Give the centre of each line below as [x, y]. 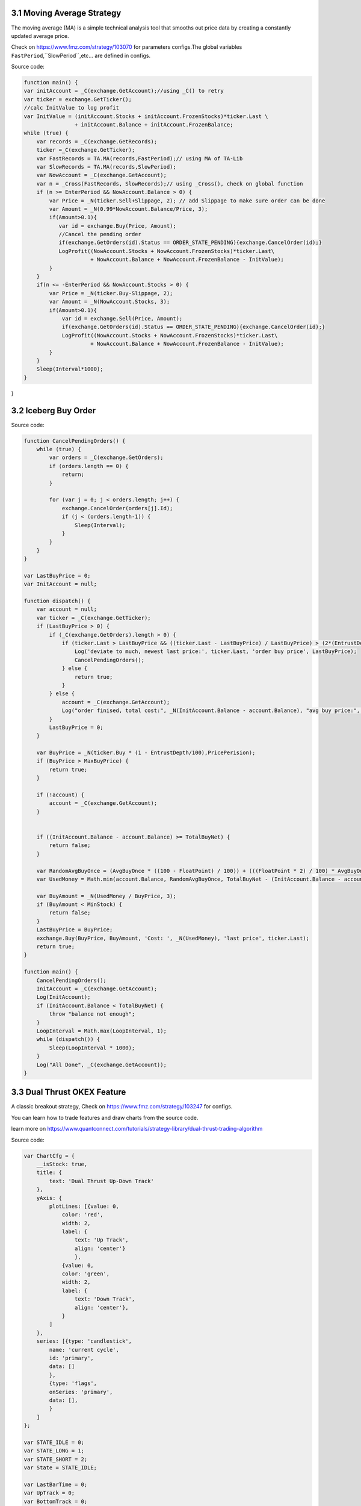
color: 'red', [82, 1215]
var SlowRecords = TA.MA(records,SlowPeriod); [106, 167]
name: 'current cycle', [84, 1350]
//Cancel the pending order [100, 234]
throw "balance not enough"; [92, 1014]
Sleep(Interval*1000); [70, 369]
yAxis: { [49, 1198]
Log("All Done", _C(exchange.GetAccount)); [101, 1064]
